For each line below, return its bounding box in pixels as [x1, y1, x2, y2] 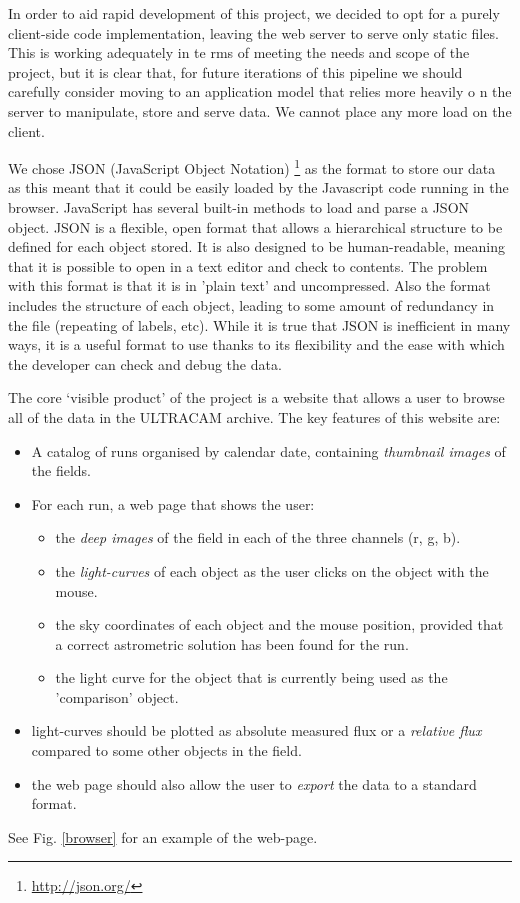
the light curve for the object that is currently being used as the [55, 667, 448, 688]
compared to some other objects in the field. [31, 740, 302, 761]
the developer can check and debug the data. [8, 353, 282, 374]
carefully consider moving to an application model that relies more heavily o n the [8, 81, 512, 102]
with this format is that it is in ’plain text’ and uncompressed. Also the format [8, 275, 491, 296]
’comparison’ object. [55, 686, 179, 707]
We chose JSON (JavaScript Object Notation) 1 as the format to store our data [8, 155, 496, 178]
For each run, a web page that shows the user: [31, 493, 315, 514]
